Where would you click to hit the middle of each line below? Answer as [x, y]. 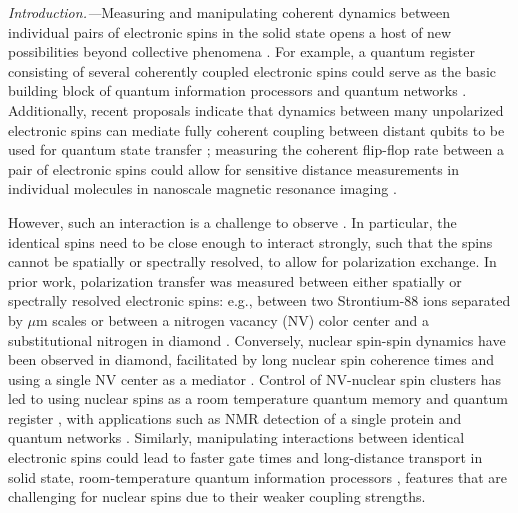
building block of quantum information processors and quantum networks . [237, 90]
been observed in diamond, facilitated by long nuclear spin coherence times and [251, 359]
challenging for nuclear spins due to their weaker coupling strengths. [217, 496]
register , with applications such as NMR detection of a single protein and [235, 417]
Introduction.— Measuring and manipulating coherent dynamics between [229, 12]
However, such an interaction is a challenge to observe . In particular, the [232, 221]
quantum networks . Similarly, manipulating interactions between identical [236, 437]
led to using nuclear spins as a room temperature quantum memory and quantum [258, 398]
